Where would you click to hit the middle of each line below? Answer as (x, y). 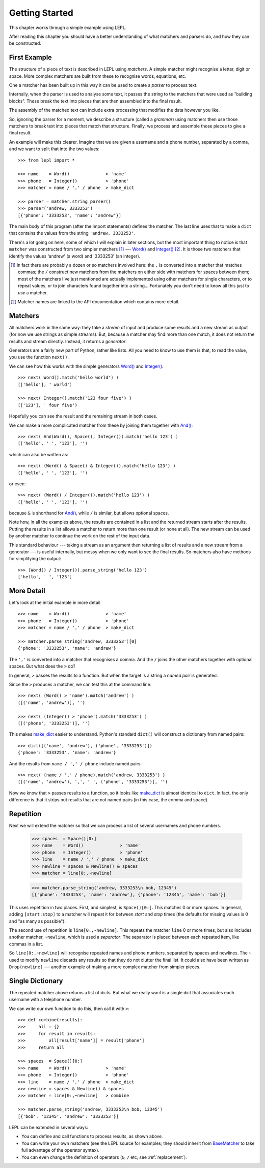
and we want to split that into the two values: (54, 149)
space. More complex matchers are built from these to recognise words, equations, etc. (98, 76)
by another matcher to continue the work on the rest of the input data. (80, 536)
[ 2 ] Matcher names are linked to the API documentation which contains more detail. (95, 301)
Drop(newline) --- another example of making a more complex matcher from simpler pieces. (105, 967)
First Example (30, 57)
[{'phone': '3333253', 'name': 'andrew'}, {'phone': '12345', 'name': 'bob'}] (129, 894)
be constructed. (25, 43)
